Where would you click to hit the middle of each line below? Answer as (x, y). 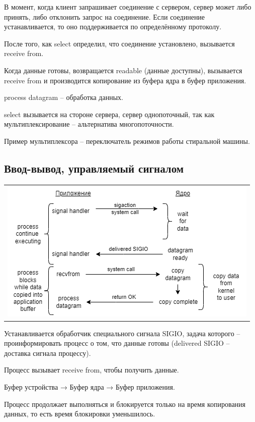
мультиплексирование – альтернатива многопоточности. (89, 124)
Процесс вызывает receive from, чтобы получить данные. (92, 370)
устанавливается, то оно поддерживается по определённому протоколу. (113, 27)
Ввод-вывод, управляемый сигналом (94, 168)
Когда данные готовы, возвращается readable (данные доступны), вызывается (123, 70)
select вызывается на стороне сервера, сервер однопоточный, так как (109, 114)
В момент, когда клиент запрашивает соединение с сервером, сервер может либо (128, 7)
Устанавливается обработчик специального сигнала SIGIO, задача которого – (122, 333)
